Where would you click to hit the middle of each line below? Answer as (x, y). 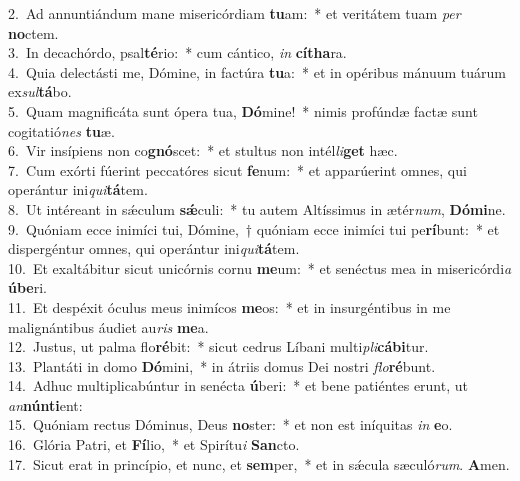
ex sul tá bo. (40, 91)
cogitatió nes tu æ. (61, 130)
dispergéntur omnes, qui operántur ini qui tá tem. (154, 248)
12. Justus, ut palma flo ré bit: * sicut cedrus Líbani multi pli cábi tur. (218, 346)
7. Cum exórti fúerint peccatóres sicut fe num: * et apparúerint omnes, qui (237, 169)
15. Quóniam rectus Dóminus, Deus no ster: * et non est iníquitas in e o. (230, 424)
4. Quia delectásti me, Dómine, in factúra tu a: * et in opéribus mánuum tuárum (257, 71)
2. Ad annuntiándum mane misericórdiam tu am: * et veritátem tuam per (234, 13)
